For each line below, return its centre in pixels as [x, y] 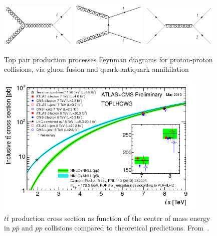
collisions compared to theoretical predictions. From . [127, 228]
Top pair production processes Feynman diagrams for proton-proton [109, 59]
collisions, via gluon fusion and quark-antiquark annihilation [96, 69]
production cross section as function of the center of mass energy [111, 218]
